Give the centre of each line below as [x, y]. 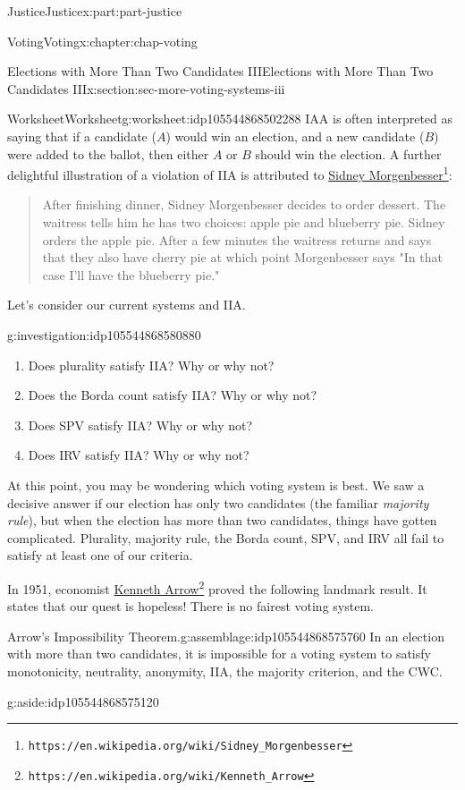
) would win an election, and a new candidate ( [295, 136]
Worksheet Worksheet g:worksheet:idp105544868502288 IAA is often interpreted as [230, 119]
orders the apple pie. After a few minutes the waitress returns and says [237, 239]
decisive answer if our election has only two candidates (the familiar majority [218, 502]
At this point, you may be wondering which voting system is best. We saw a [216, 484]
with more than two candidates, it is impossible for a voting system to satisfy [219, 654]
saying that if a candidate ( [82, 136]
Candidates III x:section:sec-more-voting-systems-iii [146, 88]
